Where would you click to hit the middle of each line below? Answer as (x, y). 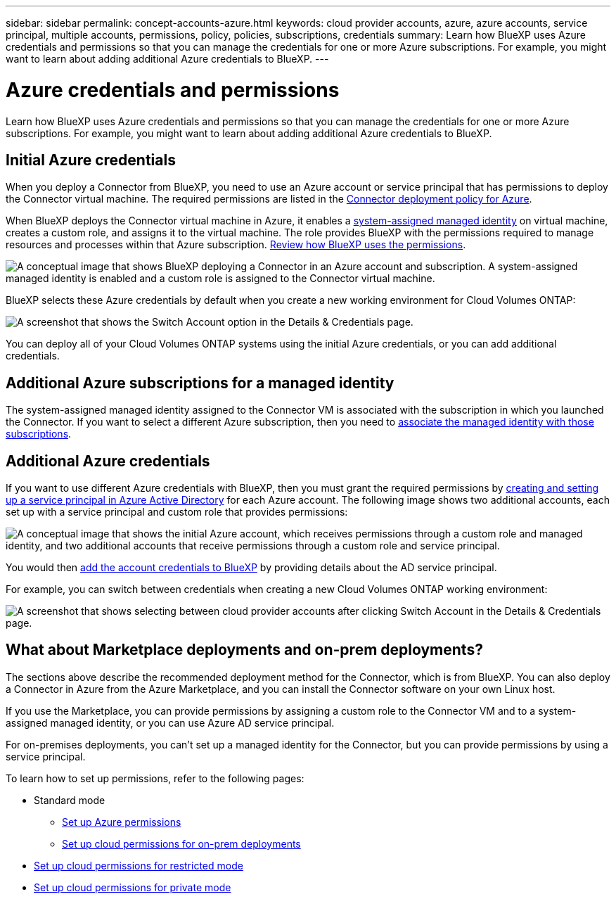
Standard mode (70, 800)
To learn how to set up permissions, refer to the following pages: (155, 778)
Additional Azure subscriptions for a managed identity (200, 383)
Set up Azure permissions (122, 822)
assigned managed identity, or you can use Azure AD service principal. (170, 722)
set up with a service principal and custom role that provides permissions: (177, 512)
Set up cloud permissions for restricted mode (139, 865)
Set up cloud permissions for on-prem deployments (181, 843)
